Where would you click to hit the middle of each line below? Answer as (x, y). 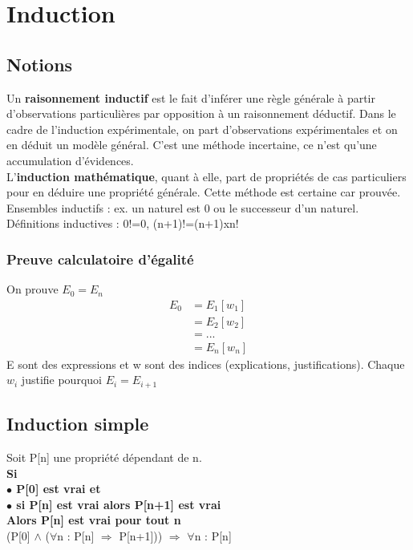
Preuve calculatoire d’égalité (100, 259)
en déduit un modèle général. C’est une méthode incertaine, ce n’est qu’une (192, 145)
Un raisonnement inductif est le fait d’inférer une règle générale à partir (191, 97)
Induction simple (78, 424)
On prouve (32, 289)
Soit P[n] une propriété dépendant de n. (104, 457)
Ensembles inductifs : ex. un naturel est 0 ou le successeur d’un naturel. (183, 207)
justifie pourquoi (61, 380)
